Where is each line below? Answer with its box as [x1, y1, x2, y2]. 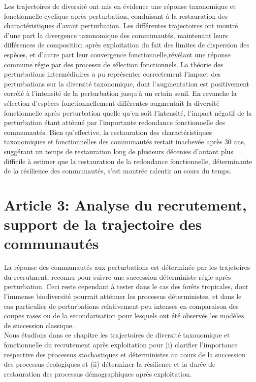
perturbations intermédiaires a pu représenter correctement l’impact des [4, 69, 221, 79]
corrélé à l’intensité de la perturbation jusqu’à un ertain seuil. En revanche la [4, 88, 237, 98]
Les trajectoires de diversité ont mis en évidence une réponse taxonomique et [4, 1, 236, 11]
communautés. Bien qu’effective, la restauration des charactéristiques [4, 127, 212, 137]
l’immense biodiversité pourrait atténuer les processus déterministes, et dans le [4, 291, 242, 301]
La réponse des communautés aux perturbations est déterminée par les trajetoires [4, 262, 250, 272]
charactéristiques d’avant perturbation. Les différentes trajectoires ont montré [4, 20, 238, 31]
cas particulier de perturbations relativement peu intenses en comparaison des [4, 300, 239, 311]
